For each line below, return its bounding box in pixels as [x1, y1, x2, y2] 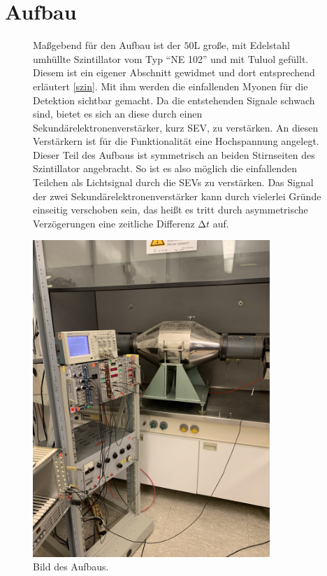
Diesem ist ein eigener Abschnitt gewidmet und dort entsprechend [33, 65, 315, 80]
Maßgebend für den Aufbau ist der [33, 38, 181, 52]
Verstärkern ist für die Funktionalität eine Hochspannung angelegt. [33, 134, 319, 148]
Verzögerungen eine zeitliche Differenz [33, 216, 195, 230]
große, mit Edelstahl [203, 38, 290, 52]
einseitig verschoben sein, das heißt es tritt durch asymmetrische [33, 202, 308, 217]
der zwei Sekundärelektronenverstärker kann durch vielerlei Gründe [33, 188, 321, 203]
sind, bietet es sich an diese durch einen [33, 106, 203, 121]
